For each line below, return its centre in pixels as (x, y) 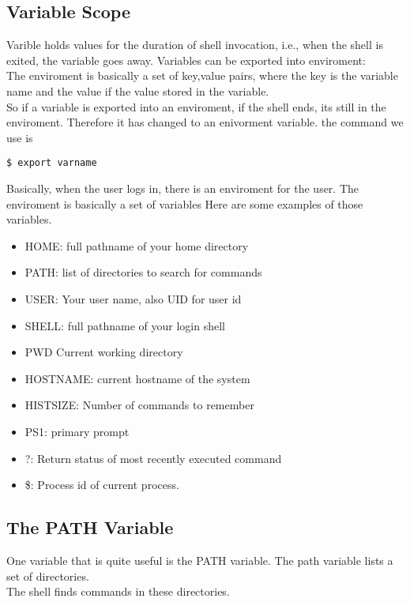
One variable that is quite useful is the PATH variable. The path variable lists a (200, 560)
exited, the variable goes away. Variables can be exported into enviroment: (186, 60)
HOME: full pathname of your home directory (137, 245)
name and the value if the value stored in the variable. (138, 90)
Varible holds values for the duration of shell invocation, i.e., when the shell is (195, 45)
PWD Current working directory (104, 352)
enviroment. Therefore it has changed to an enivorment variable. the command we (205, 122)
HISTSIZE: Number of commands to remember (139, 405)
